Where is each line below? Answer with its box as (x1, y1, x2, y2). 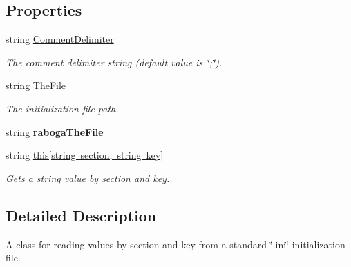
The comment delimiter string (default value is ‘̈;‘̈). (6, 55, 222, 69)
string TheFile (6, 78, 66, 92)
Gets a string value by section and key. (6, 170, 170, 185)
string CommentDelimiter (6, 32, 114, 46)
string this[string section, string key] (6, 148, 164, 162)
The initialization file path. (6, 101, 119, 115)
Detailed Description (6, 204, 157, 226)
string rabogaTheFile (6, 124, 104, 139)
